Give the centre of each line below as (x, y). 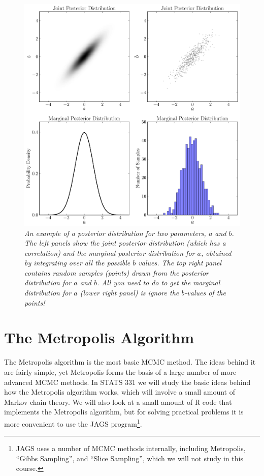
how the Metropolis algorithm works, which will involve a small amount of (120, 392)
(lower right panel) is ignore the (129, 293)
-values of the (205, 293)
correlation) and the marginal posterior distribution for (110, 252)
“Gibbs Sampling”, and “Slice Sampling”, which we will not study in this (129, 458)
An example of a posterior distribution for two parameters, (115, 233)
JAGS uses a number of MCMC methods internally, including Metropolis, (131, 448)
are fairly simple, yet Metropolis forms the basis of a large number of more (120, 371)
